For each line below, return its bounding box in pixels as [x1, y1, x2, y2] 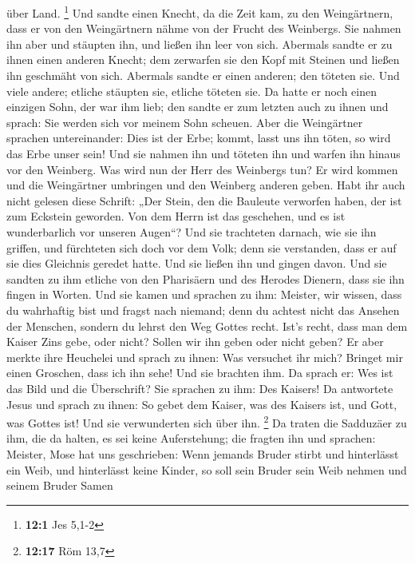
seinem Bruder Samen [6, 477, 113, 494]
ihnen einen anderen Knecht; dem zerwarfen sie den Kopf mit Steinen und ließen [6, 51, 400, 68]
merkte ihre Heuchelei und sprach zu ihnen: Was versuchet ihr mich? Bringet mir [6, 348, 403, 365]
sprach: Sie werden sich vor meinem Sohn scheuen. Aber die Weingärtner [6, 113, 363, 130]
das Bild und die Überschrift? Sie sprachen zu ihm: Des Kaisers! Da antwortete [6, 379, 393, 396]
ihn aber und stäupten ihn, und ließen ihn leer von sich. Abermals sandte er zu [6, 35, 393, 52]
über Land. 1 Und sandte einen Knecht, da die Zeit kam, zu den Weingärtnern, [6, 2, 393, 21]
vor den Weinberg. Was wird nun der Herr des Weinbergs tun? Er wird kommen [6, 161, 398, 177]
